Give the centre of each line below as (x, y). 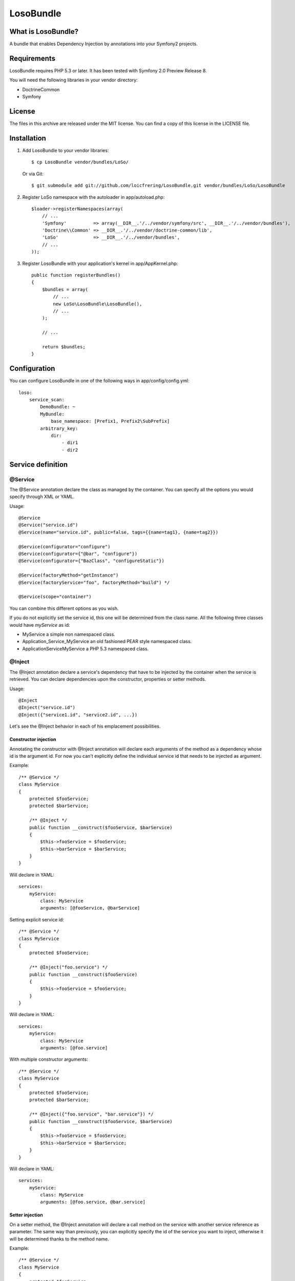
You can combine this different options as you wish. (64, 608)
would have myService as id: (40, 625)
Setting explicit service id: (37, 919)
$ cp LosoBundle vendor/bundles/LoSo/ (80, 162)
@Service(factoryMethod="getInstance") (69, 575)
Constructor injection (33, 739)
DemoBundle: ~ (58, 407)
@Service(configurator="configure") (65, 546)
